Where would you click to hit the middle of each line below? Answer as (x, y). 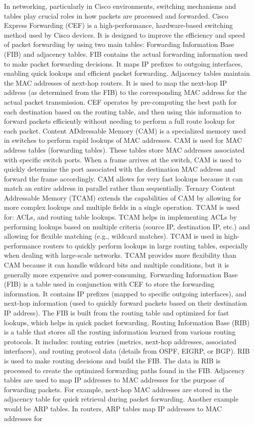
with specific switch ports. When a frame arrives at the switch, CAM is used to (123, 159)
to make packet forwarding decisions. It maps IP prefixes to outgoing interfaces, (123, 63)
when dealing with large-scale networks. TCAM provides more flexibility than (120, 255)
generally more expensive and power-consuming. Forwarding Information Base (121, 274)
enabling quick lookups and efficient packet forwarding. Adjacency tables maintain (127, 73)
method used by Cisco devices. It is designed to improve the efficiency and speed (125, 34)
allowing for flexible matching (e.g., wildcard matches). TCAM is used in (113, 236)
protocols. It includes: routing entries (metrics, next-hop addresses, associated (120, 341)
